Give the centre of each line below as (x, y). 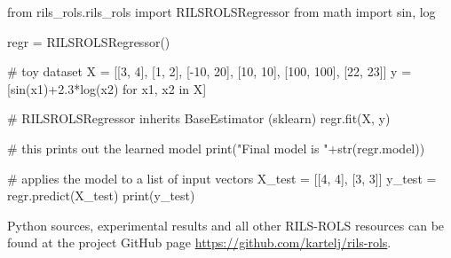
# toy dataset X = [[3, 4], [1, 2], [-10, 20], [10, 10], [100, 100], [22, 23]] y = (210, 71)
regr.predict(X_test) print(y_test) (101, 195)
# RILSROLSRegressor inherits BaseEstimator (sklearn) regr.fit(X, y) (199, 118)
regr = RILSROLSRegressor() (89, 41)
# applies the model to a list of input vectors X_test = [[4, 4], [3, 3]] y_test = (222, 178)
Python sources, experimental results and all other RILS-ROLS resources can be (226, 225)
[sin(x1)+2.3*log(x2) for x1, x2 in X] (107, 88)
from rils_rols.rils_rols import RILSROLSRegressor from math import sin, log (222, 12)
